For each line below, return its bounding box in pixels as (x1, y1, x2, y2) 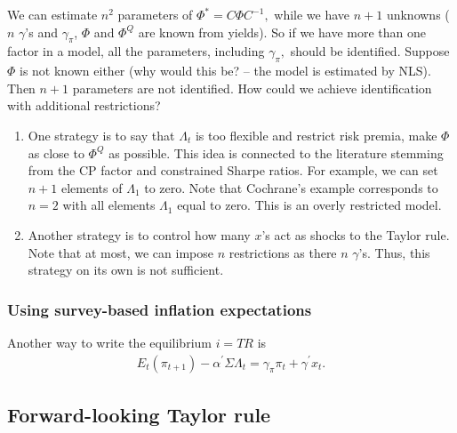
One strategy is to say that (28, 125, 175, 144)
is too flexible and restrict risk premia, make (195, 125, 437, 144)
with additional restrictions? (7, 96, 161, 115)
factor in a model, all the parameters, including (7, 42, 265, 60)
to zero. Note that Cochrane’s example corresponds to (144, 178, 438, 196)
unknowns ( (386, 5, 450, 23)
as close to (28, 143, 84, 162)
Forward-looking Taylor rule (7, 400, 271, 428)
